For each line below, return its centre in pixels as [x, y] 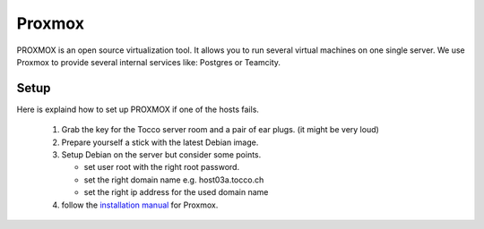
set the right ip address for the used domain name [176, 192]
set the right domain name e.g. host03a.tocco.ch [174, 180]
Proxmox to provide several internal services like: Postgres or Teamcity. [149, 62]
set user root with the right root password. [162, 167]
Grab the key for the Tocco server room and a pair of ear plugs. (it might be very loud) [220, 130]
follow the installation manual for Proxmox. [140, 205]
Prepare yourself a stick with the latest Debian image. [160, 142]
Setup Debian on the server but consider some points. [161, 155]
